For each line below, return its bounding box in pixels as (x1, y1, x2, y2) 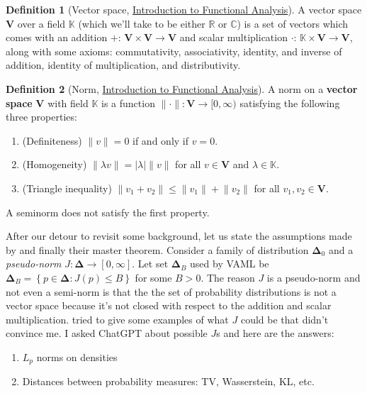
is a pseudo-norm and (266, 270, 361, 284)
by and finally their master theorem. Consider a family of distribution (6, 242, 309, 257)
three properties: (6, 109, 77, 124)
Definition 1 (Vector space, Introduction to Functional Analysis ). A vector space (6, 2, 362, 16)
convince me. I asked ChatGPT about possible (6, 326, 208, 341)
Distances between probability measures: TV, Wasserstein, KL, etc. (22, 374, 315, 389)
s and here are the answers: (216, 326, 334, 341)
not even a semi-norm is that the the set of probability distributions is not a (6, 284, 337, 299)
